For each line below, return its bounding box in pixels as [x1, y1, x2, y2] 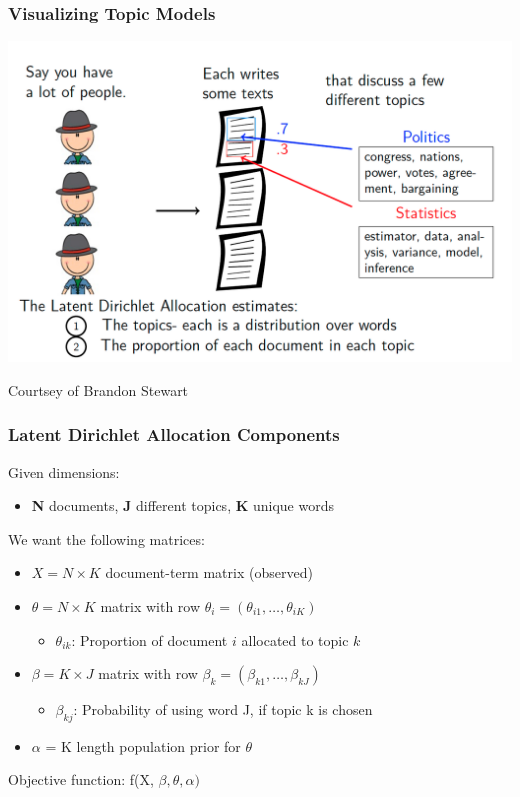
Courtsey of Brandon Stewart [8, 379, 189, 400]
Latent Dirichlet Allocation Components [8, 422, 340, 447]
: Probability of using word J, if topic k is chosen [73, 699, 373, 720]
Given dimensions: [8, 461, 120, 482]
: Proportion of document [71, 629, 228, 650]
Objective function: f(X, [8, 769, 154, 790]
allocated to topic [241, 629, 349, 650]
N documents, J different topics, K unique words [31, 495, 334, 516]
